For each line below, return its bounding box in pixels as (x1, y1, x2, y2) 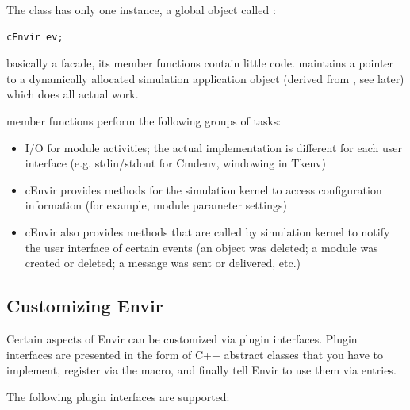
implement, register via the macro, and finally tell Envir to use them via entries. (6, 362, 397, 378)
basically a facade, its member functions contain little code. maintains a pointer (6, 55, 394, 71)
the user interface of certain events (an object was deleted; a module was (25, 239, 378, 255)
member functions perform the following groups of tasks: (6, 112, 282, 128)
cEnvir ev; (6, 31, 63, 43)
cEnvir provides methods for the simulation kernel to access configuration (25, 181, 382, 197)
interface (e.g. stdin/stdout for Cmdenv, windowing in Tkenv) (25, 155, 326, 171)
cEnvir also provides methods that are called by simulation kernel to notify (25, 223, 390, 239)
